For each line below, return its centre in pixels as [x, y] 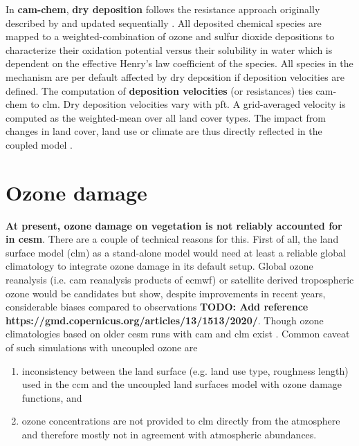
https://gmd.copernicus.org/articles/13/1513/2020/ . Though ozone [165, 320]
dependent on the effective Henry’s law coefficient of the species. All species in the [179, 63]
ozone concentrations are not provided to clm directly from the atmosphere [181, 421]
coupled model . [39, 144]
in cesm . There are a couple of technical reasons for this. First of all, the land [172, 239]
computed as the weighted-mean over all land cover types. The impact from [166, 117]
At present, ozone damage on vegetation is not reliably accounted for [174, 225]
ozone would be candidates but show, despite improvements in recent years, [166, 293]
